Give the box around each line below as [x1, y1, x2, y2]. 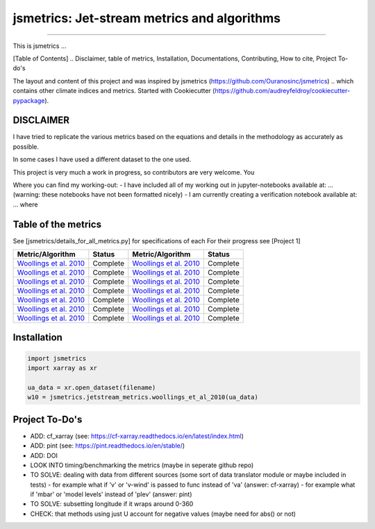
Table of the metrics [12, 218, 102, 230]
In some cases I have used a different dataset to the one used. [12, 155, 191, 163]
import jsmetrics [27, 355, 87, 362]
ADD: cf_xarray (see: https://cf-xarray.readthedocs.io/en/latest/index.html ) [30, 432, 244, 440]
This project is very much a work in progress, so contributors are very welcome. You [12, 168, 255, 177]
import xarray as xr [27, 364, 97, 372]
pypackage [12, 96, 45, 104]
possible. [12, 143, 40, 151]
